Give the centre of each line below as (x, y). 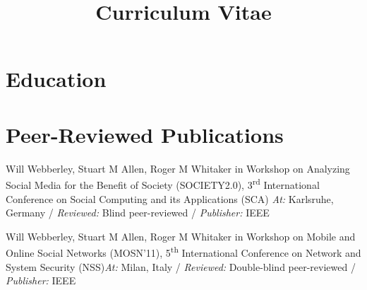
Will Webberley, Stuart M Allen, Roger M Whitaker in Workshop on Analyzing (178, 168)
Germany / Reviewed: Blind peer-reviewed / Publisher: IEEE (138, 213)
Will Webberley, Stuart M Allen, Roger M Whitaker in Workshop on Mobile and (181, 236)
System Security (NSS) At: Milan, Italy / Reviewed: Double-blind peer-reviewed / (181, 266)
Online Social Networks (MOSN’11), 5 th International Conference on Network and (183, 251)
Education (56, 79)
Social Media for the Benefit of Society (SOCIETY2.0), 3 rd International (163, 184)
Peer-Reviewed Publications (145, 134)
